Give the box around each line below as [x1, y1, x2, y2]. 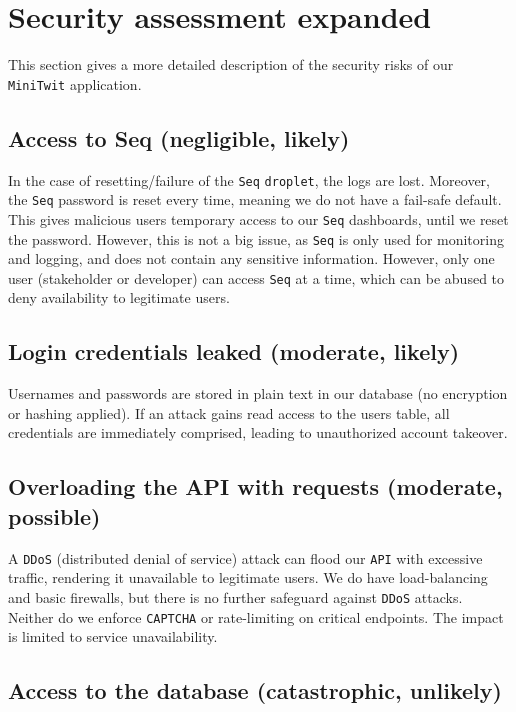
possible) [8, 500, 101, 531]
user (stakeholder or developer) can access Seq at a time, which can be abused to [8, 267, 505, 288]
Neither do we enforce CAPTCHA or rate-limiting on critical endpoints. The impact [8, 606, 504, 627]
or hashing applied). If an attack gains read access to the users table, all [8, 402, 450, 423]
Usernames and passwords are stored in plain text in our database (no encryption [8, 383, 508, 404]
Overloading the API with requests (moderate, [8, 471, 503, 502]
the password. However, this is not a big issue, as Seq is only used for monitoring [8, 228, 504, 249]
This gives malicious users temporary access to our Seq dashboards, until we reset [8, 208, 509, 229]
